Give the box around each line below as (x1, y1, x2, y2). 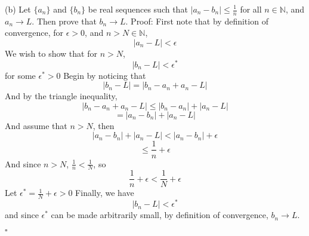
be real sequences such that (88, 3, 188, 15)
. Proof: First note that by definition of (125, 14, 268, 27)
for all (240, 3, 262, 15)
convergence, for (5, 26, 64, 39)
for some (5, 69, 36, 81)
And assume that (5, 119, 67, 131)
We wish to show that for (5, 47, 97, 60)
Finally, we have (75, 186, 134, 199)
